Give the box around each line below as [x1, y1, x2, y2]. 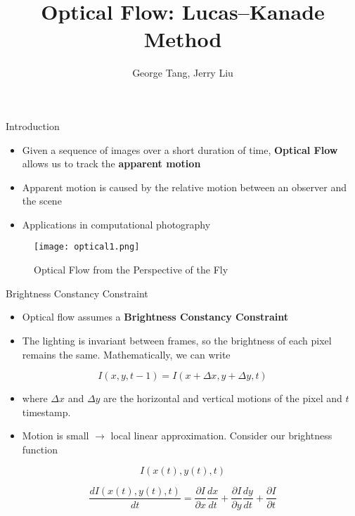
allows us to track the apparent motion [22, 156, 201, 171]
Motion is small [22, 428, 89, 443]
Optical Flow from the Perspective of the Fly [34, 262, 228, 277]
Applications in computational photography [22, 217, 211, 231]
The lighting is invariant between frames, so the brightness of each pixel [22, 333, 332, 347]
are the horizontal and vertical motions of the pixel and [103, 391, 342, 406]
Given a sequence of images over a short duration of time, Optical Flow [22, 142, 338, 157]
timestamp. [22, 404, 71, 419]
